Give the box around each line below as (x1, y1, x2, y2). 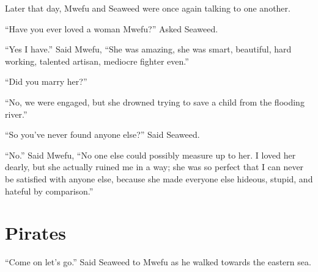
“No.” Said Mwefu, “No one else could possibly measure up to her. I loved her (5, 148, 296, 161)
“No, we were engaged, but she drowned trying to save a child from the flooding (5, 95, 305, 108)
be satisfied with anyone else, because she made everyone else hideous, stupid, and (5, 172, 313, 185)
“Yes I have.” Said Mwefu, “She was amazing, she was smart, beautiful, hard (5, 43, 292, 55)
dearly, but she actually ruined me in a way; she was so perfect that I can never (5, 160, 304, 173)
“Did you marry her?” (5, 75, 87, 88)
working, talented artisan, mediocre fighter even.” (5, 54, 189, 67)
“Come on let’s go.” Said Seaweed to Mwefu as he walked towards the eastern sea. (5, 256, 311, 268)
